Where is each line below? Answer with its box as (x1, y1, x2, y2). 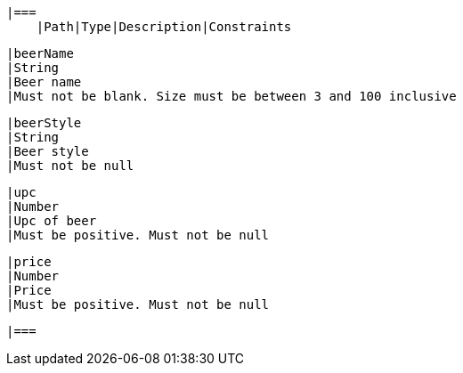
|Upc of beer (6, 214, 97, 228)
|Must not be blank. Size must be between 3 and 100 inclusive (6, 89, 457, 103)
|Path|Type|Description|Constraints (36, 20, 292, 34)
